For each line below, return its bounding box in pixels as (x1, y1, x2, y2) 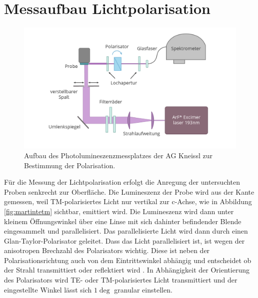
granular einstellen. (114, 284, 172, 295)
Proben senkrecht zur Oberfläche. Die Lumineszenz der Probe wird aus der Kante (4, 186, 254, 197)
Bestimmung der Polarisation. (24, 160, 115, 170)
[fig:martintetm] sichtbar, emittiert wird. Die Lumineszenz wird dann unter (4, 206, 234, 216)
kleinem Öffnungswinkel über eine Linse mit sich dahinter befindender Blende (4, 216, 241, 226)
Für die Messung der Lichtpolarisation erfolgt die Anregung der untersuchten (4, 177, 240, 187)
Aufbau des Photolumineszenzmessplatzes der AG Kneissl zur (24, 150, 212, 160)
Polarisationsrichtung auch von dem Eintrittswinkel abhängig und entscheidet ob (4, 255, 251, 265)
